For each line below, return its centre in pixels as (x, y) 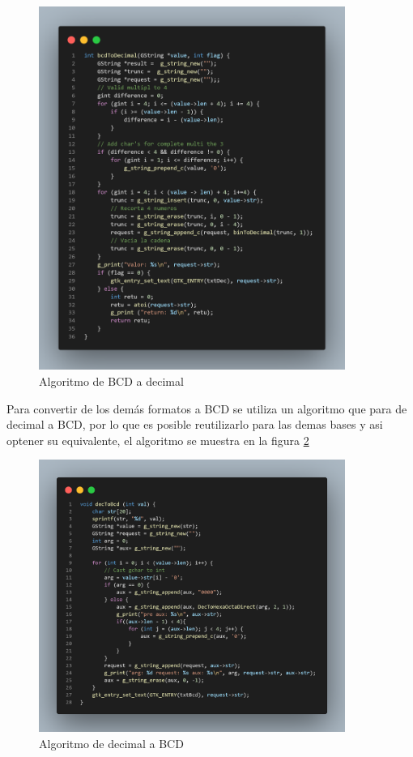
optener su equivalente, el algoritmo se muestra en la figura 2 (158, 440)
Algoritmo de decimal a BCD (111, 743)
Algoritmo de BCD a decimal (111, 381)
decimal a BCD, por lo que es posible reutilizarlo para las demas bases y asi (195, 424)
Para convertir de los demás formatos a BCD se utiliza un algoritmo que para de (207, 408)
